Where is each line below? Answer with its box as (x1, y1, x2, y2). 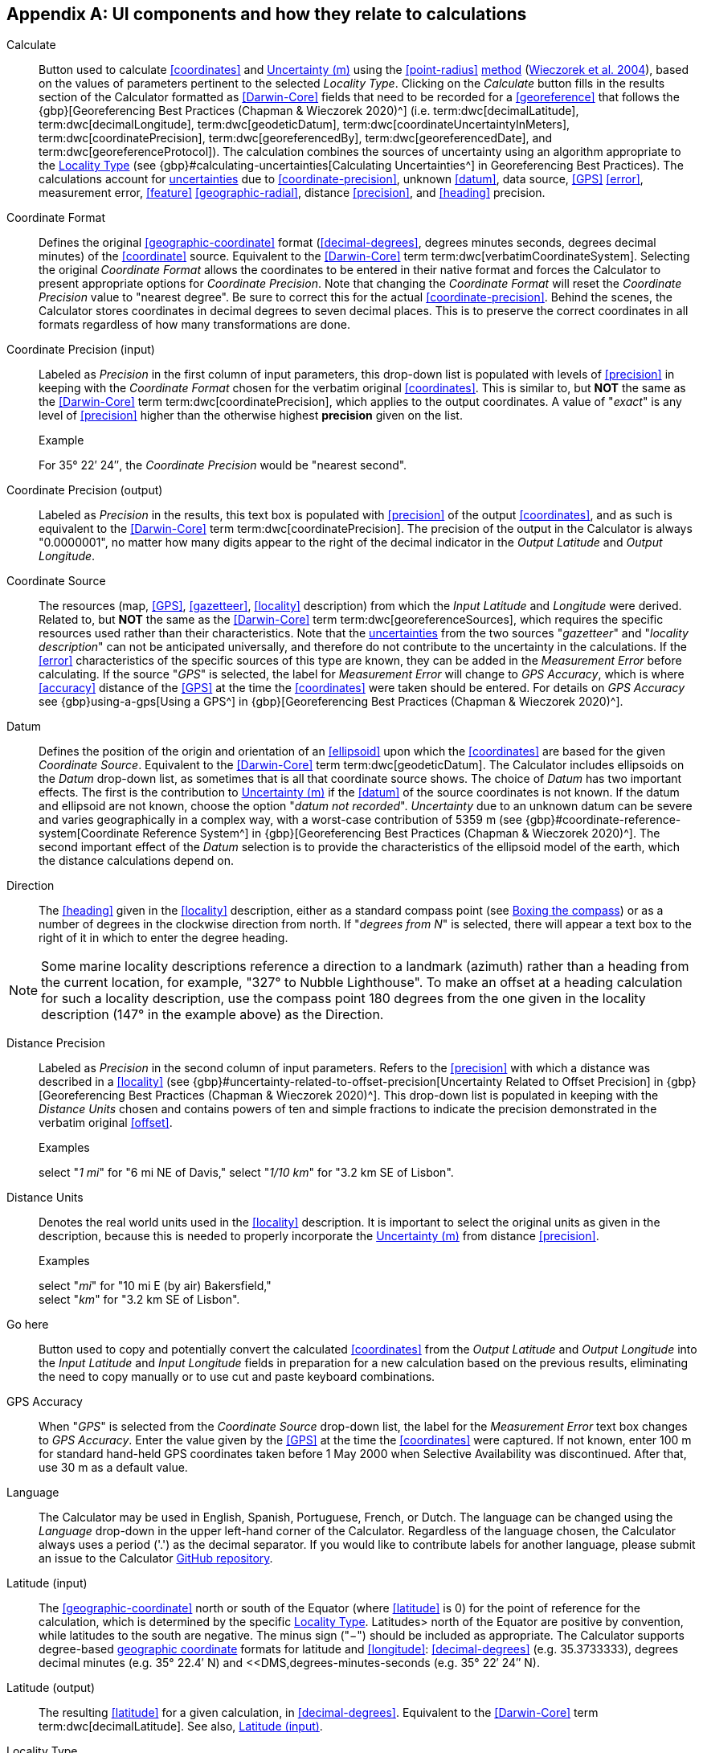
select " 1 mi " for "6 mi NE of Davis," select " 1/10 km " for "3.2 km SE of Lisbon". (39, 1165, 454, 1180)
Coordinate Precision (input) (6, 342, 155, 357)
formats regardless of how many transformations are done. (39, 317, 350, 332)
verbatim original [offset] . (39, 1116, 173, 1130)
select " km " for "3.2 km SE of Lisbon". (39, 1292, 240, 1307)
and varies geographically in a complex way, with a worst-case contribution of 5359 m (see (39, 813, 522, 827)
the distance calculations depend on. (39, 854, 235, 868)
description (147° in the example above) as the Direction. (41, 1006, 384, 1023)
